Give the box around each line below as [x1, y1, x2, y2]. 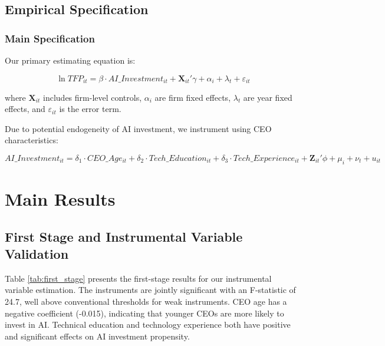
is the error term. [59, 103, 121, 115]
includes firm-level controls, [43, 91, 142, 103]
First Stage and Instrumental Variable [5, 227, 243, 245]
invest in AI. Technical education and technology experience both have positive [5, 318, 291, 331]
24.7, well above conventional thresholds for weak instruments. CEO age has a [5, 295, 287, 307]
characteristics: [5, 134, 58, 146]
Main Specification [5, 31, 95, 45]
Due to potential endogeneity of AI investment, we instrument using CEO [5, 122, 272, 134]
